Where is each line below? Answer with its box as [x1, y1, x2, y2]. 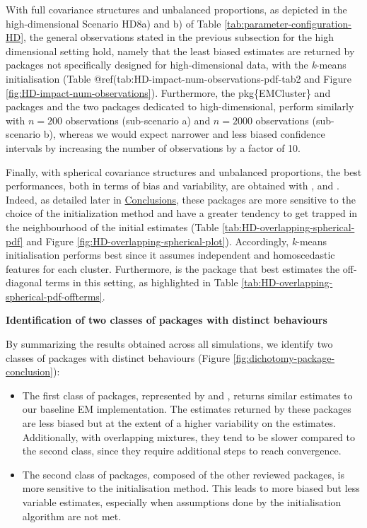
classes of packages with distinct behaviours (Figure [6, 350, 230, 365]
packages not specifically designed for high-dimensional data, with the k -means [6, 57, 346, 72]
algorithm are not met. [22, 508, 122, 523]
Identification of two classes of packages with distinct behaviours [6, 312, 327, 327]
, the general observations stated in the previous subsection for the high [23, 30, 334, 45]
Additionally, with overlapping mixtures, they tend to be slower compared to [22, 429, 355, 444]
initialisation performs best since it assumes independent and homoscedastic [6, 247, 335, 262]
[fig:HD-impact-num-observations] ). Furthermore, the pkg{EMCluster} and [6, 85, 331, 100]
